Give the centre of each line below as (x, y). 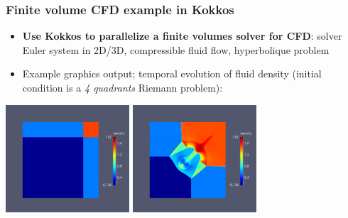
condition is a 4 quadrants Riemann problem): (123, 87)
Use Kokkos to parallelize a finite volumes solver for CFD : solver (182, 36)
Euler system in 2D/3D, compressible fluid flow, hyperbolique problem (176, 49)
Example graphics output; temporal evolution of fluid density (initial (172, 73)
